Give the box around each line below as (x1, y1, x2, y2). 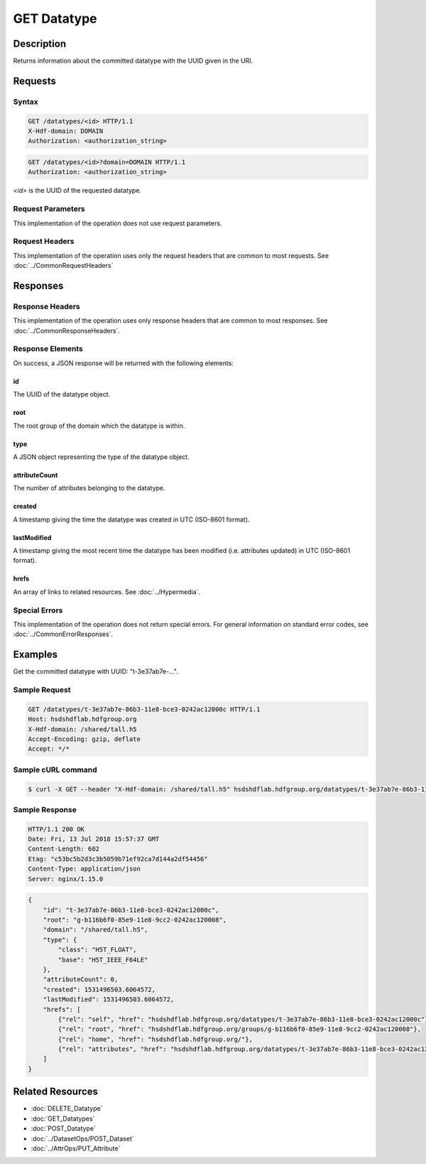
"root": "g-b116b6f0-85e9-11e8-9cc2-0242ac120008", (43, 915, 227, 924)
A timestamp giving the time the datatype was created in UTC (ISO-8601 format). (13, 515, 250, 524)
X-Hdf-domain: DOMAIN (28, 127, 104, 135)
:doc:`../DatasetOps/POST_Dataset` (31, 1134, 134, 1143)
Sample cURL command (13, 765, 97, 775)
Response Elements (13, 344, 83, 354)
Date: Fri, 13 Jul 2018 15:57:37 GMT (28, 835, 160, 844)
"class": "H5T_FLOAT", (58, 946, 138, 954)
